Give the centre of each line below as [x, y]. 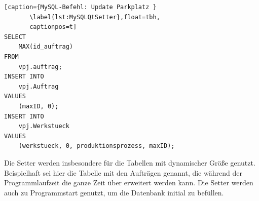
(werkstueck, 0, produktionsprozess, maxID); [97, 146]
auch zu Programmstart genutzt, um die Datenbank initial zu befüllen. [114, 192]
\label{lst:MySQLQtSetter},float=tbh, [95, 17]
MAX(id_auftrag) [46, 47]
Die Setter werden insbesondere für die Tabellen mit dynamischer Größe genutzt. [130, 162]
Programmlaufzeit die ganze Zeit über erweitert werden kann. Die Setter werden [129, 183]
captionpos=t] [53, 27]
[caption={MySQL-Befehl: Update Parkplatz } [80, 7]
